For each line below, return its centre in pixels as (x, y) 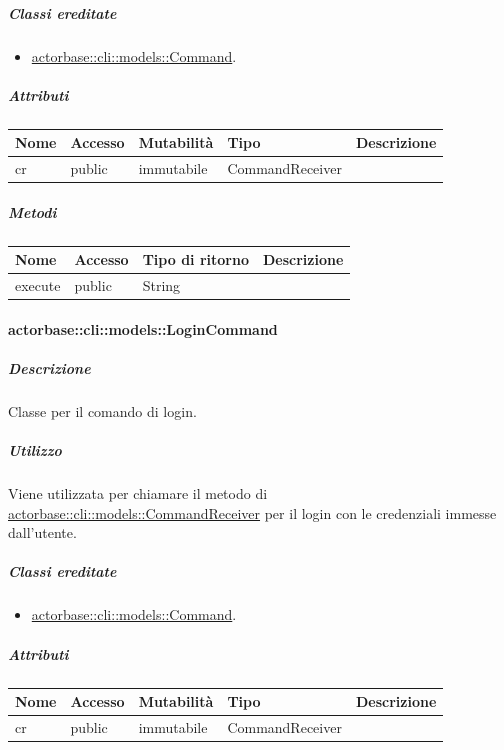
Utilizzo (35, 450)
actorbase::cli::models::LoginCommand (143, 328)
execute (38, 285)
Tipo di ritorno (195, 259)
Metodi (32, 211)
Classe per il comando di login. (102, 410)
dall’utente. (42, 532)
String (161, 285)
